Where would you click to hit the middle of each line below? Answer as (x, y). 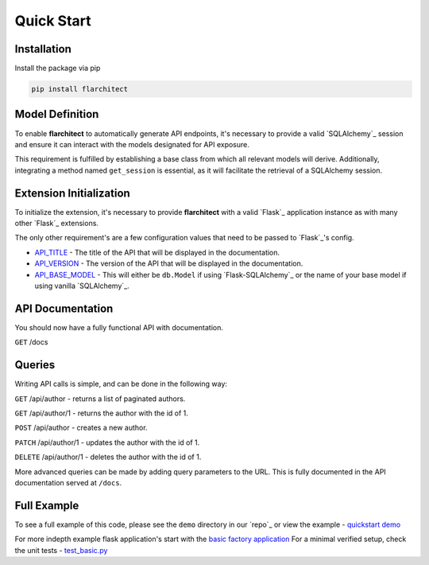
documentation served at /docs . (68, 482)
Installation (43, 49)
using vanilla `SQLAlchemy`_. (82, 286)
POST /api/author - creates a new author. (81, 428)
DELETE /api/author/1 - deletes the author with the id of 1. (108, 457)
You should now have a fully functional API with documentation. (119, 327)
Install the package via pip (58, 68)
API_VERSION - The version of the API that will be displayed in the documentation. (169, 263)
